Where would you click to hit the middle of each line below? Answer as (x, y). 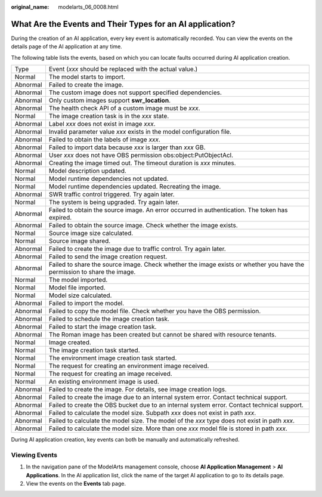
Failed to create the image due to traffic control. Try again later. (137, 249)
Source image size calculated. (91, 233)
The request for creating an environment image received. (129, 366)
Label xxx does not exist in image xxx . (102, 124)
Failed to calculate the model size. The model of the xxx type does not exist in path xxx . (172, 421)
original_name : (30, 7)
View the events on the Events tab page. (76, 484)
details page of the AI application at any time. (66, 47)
